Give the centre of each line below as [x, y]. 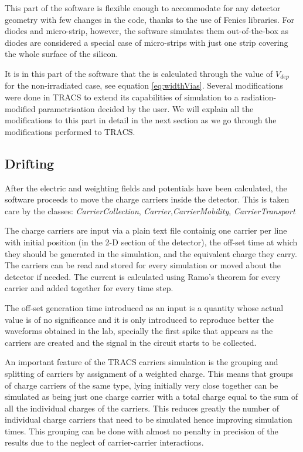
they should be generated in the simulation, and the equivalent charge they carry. [151, 253]
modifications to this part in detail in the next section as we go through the [141, 120]
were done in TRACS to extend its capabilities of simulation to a [122, 97]
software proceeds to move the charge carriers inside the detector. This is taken [147, 199]
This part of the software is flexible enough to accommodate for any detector [143, 8]
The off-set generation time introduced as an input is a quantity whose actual [144, 307]
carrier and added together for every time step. [89, 288]
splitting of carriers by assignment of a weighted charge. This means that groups [149, 373]
